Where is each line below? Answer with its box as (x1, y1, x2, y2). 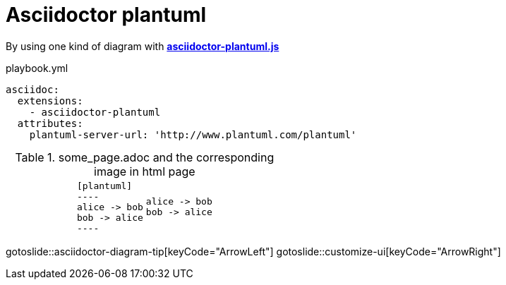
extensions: (17, 95, 83, 107)
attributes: (17, 117, 83, 129)
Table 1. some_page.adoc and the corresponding (15, 150, 275, 164)
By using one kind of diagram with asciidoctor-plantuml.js (6, 40, 279, 52)
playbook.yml (6, 61, 68, 74)
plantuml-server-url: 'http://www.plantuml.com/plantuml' (29, 128, 357, 140)
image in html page (94, 164, 195, 178)
